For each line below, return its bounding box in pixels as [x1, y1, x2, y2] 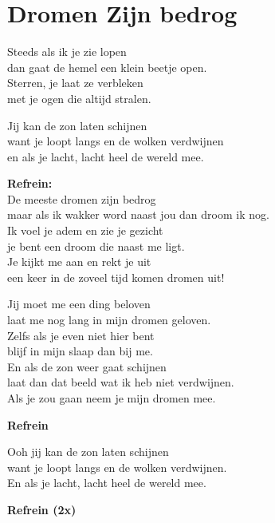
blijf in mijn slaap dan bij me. [7, 343, 153, 359]
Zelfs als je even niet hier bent [7, 327, 155, 343]
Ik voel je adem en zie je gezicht [7, 222, 163, 239]
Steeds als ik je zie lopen [7, 43, 127, 60]
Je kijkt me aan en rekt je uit [7, 253, 151, 270]
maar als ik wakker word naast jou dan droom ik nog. [7, 206, 269, 223]
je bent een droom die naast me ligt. [7, 237, 185, 254]
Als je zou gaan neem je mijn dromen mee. [7, 390, 216, 406]
